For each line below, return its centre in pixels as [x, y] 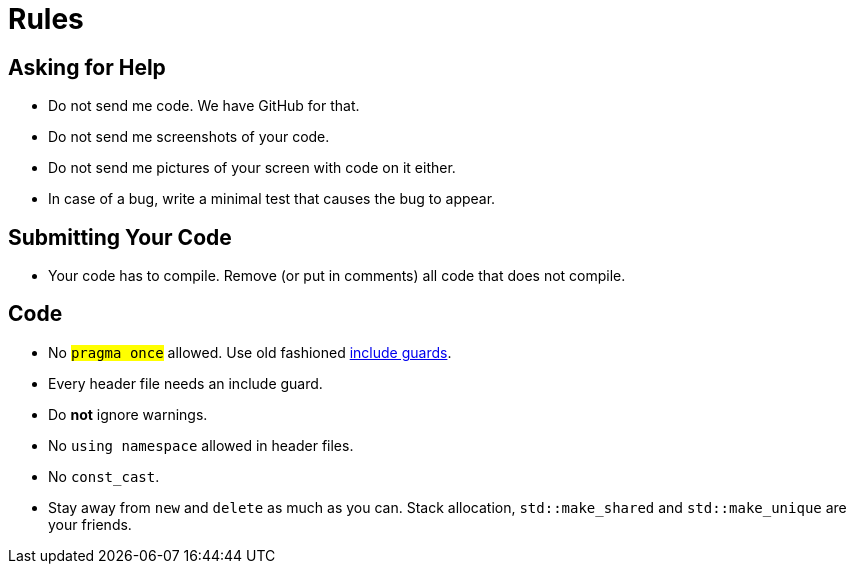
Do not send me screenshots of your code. [189, 137]
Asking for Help [87, 67]
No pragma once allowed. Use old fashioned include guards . [250, 352]
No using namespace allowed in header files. [201, 445]
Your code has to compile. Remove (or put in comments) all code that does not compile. [337, 276]
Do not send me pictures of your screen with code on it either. [252, 168]
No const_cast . [104, 476]
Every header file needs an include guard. [185, 383]
